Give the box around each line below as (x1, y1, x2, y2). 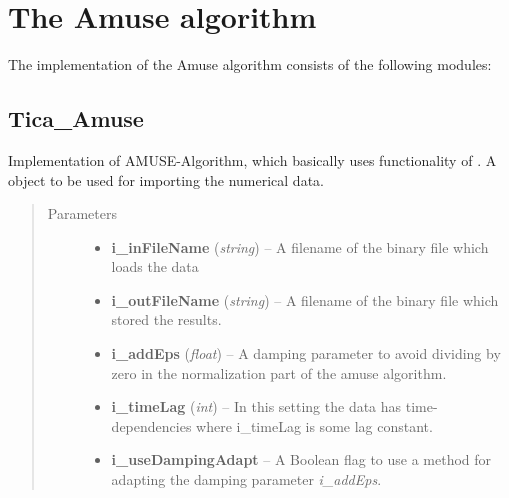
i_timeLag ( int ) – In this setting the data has (111, 396, 402, 417)
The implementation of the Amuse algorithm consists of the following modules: (8, 54, 492, 75)
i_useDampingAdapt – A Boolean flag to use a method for (111, 449, 492, 470)
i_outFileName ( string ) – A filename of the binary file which (111, 289, 499, 310)
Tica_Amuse (8, 103, 144, 134)
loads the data (111, 256, 199, 277)
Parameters (47, 203, 117, 224)
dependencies (111, 415, 192, 436)
